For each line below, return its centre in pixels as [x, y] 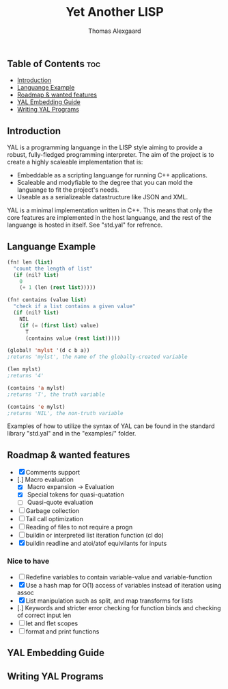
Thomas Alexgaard [115, 31]
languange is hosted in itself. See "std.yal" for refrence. [85, 225]
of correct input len [44, 615]
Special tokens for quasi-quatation [76, 494]
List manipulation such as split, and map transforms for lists [109, 601]
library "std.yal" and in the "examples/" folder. [72, 434]
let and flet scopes [52, 623]
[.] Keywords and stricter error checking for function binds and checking [119, 607]
